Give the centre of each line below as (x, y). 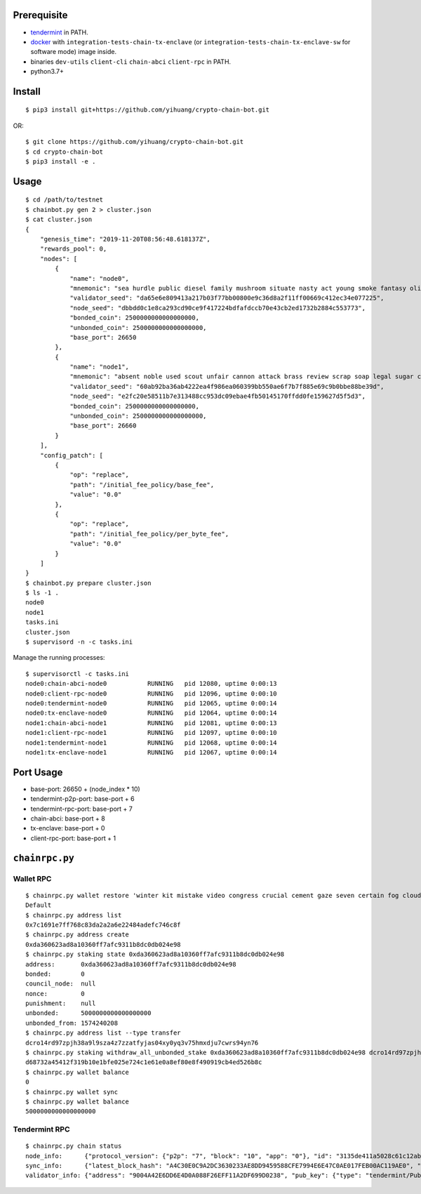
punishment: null (61, 1003)
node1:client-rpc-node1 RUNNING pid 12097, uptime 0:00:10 (151, 733)
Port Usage (38, 772)
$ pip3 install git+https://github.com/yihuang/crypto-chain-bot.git (148, 110)
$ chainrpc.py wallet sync (72, 1092)
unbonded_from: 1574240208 (72, 1023)
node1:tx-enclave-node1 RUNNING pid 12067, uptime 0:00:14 (151, 752)
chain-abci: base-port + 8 (68, 818)
